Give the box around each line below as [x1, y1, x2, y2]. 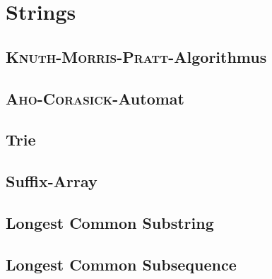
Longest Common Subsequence [6, 253, 237, 275]
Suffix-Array [6, 170, 97, 192]
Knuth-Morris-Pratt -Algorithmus [6, 45, 267, 67]
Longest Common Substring [6, 211, 214, 233]
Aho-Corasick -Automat [6, 87, 184, 109]
